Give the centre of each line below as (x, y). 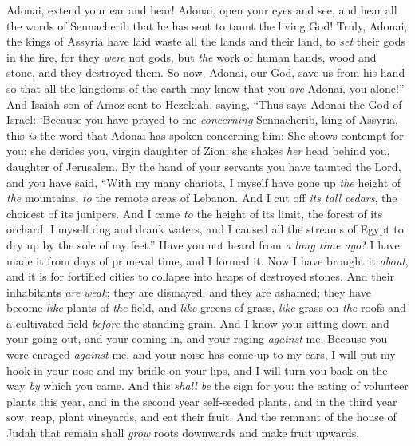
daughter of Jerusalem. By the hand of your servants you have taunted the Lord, (204, 166)
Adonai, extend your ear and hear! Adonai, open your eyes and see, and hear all (202, 10)
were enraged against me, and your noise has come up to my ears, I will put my (201, 354)
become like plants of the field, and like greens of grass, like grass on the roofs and (206, 307)
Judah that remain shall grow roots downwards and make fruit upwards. (183, 433)
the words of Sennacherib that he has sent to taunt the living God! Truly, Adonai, (207, 25)
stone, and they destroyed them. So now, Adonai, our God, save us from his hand (206, 72)
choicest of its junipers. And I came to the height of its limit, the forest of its (195, 213)
